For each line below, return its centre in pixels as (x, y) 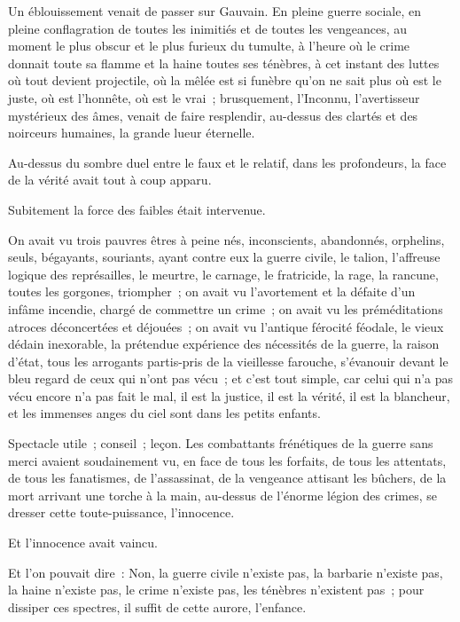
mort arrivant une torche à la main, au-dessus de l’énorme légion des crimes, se (223, 495)
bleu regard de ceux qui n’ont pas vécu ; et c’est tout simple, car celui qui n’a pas (231, 378)
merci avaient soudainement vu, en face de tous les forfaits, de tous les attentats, (227, 460)
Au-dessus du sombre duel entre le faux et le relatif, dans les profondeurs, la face (227, 162)
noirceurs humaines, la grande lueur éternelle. (132, 133)
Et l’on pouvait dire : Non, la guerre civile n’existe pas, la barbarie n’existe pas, (226, 572)
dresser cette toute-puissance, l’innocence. (121, 512)
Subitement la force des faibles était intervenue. (137, 209)
